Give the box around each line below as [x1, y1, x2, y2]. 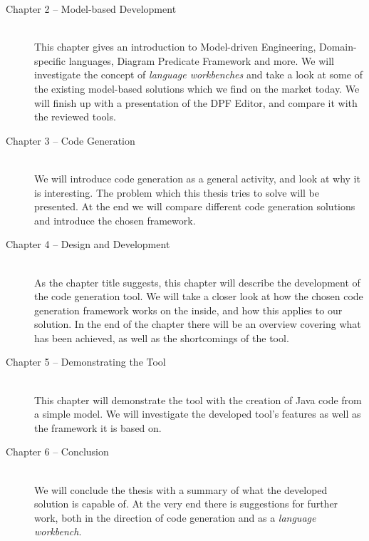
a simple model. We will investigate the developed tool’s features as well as [34, 406, 361, 421]
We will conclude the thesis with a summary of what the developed [34, 482, 328, 497]
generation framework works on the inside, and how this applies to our [34, 302, 343, 317]
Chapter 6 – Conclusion [6, 444, 109, 459]
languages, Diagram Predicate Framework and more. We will [68, 53, 334, 68]
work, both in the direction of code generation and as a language [34, 510, 316, 525]
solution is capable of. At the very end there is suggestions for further [34, 496, 338, 511]
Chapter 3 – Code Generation [6, 133, 135, 148]
